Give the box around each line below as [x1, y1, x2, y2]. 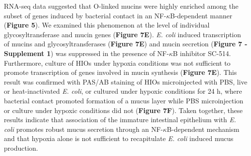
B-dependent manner [170, 10, 233, 20]
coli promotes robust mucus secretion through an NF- [4, 124, 163, 134]
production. [4, 142, 38, 153]
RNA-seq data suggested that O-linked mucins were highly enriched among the [4, 1, 238, 11]
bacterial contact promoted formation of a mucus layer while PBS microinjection [4, 95, 244, 105]
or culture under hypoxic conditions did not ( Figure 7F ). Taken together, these [4, 105, 243, 115]
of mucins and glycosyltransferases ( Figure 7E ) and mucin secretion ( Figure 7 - [4, 39, 248, 49]
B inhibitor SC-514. [173, 48, 231, 58]
